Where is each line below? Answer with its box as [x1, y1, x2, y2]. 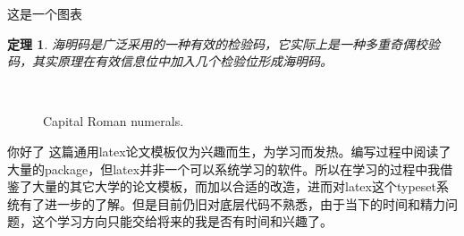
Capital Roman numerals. [43, 112, 184, 131]
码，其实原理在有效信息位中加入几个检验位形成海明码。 [7, 52, 333, 71]
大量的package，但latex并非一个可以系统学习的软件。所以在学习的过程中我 [7, 159, 441, 178]
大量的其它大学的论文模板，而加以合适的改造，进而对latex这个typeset [31, 177, 436, 196]
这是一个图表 [7, 4, 82, 22]
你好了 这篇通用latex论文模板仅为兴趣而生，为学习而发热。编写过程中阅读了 [7, 141, 451, 160]
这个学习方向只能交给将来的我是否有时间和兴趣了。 [31, 212, 333, 231]
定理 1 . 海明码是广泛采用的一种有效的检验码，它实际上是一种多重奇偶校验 [7, 34, 440, 53]
